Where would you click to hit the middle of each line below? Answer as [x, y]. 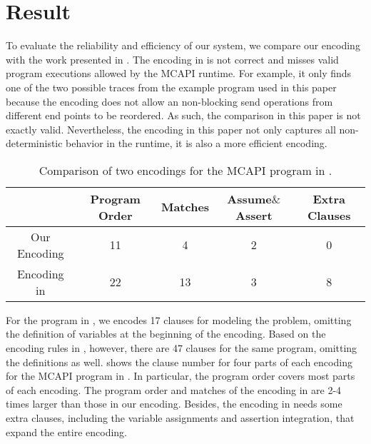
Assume [249, 198]
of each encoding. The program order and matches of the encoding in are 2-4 [174, 389]
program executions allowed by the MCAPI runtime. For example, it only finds [179, 73]
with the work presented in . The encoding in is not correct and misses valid [172, 59]
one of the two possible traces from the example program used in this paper [171, 87]
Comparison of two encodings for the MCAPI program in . [185, 170]
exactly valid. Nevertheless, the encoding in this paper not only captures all [171, 129]
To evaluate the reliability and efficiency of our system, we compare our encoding [183, 45]
